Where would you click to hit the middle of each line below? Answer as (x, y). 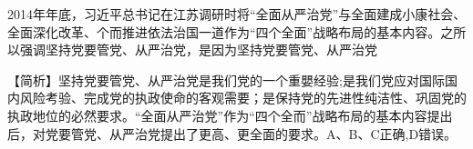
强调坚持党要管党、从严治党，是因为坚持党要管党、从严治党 (198, 50)
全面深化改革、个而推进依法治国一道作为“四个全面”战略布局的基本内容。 (224, 31)
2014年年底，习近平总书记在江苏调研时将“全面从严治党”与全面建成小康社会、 (237, 14)
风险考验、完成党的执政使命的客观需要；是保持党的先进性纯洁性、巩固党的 (243, 98)
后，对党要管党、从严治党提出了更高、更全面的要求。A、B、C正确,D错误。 (232, 133)
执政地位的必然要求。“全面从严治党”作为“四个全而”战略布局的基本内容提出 (230, 115)
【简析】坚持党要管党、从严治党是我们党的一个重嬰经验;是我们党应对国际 (226, 79)
